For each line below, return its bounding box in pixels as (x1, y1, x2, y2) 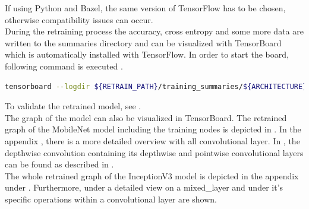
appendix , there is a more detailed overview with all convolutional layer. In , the (5, 134, 300, 147)
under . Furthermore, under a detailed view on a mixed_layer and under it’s (5, 181, 283, 194)
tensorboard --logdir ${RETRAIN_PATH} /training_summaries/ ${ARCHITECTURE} (5, 82, 307, 91)
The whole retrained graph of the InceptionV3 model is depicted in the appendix (5, 169, 299, 182)
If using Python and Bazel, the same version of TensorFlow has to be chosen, (5, 2, 286, 14)
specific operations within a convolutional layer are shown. (5, 192, 217, 205)
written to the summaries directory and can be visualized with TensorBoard (5, 36, 282, 49)
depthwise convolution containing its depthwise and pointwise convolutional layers (5, 146, 304, 159)
